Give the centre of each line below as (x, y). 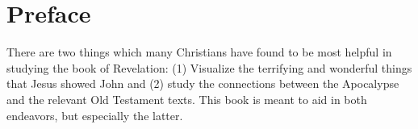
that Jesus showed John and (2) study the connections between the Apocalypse (203, 83)
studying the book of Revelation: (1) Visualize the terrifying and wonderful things (209, 67)
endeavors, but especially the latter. (95, 115)
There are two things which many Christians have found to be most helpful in (199, 52)
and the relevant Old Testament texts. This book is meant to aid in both (187, 99)
